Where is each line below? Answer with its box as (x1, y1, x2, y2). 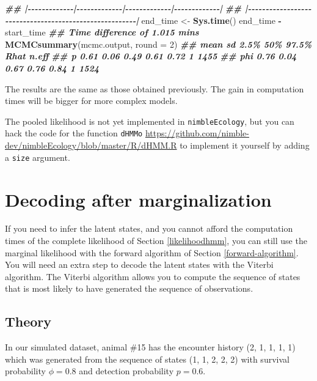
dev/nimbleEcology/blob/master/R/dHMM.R (5, 139, 177, 152)
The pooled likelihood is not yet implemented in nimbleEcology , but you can (5, 114, 294, 127)
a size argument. (5, 150, 70, 163)
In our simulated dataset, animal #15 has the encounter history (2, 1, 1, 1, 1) (5, 341, 296, 353)
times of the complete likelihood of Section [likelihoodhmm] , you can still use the (5, 234, 307, 247)
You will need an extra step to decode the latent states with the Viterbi (5, 258, 274, 271)
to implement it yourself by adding (180, 139, 310, 152)
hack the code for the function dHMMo (5, 127, 143, 139)
